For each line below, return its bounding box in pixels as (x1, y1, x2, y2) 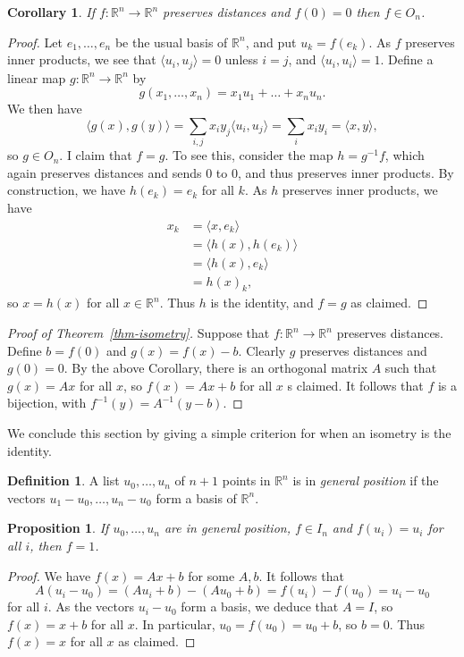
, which (384, 146, 425, 164)
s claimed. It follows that (287, 375, 424, 394)
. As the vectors (47, 597, 134, 616)
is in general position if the (292, 471, 439, 490)
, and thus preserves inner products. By (237, 163, 454, 181)
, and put (245, 32, 297, 51)
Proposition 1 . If (7, 518, 109, 537)
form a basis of (156, 488, 237, 507)
